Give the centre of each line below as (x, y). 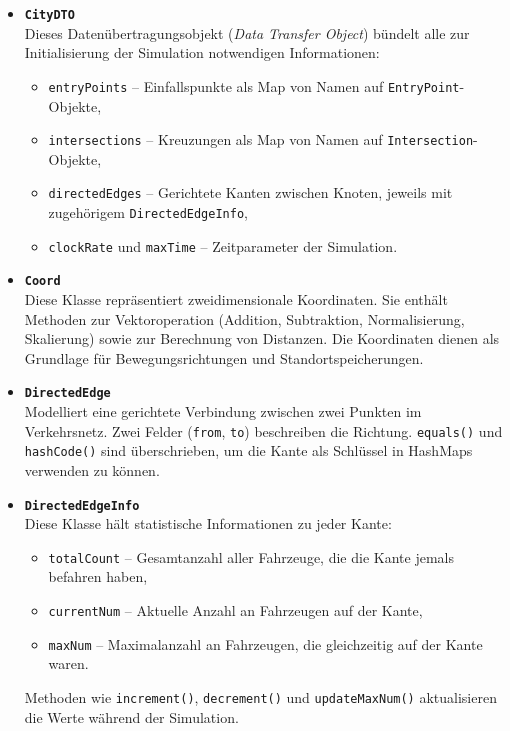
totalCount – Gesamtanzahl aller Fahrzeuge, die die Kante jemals (251, 556)
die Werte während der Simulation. (131, 716)
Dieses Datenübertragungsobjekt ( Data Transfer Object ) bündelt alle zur (247, 32)
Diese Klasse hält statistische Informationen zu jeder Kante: (208, 523)
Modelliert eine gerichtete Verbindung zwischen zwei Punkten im (223, 411)
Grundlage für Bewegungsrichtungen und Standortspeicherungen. (224, 357)
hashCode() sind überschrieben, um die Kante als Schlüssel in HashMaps (248, 450)
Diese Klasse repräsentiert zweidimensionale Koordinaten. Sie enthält (236, 298)
